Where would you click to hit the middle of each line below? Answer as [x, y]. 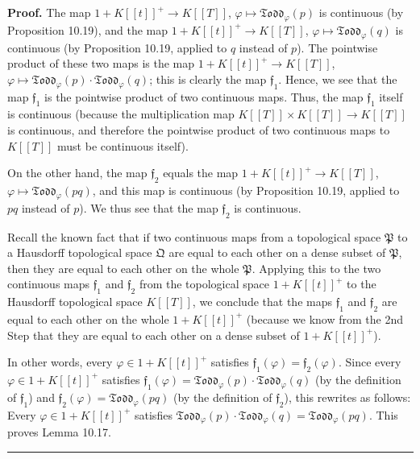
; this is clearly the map [208, 79]
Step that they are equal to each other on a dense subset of [154, 335]
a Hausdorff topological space [80, 252]
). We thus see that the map [149, 207]
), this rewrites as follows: [347, 397]
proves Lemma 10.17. [60, 432]
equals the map [201, 173]
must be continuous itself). [123, 145]
